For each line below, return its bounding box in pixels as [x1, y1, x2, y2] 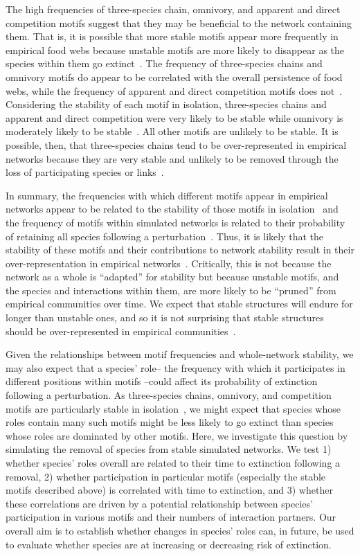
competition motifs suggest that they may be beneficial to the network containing [6, 15, 352, 30]
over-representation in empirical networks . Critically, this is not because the [6, 255, 332, 270]
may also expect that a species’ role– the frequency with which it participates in [6, 360, 345, 375]
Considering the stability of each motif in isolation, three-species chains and [6, 97, 327, 111]
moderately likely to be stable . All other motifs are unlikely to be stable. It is [6, 124, 339, 138]
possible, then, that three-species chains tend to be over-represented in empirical [6, 137, 347, 152]
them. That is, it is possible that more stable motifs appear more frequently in [6, 29, 339, 44]
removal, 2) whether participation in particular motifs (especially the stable [6, 469, 326, 483]
